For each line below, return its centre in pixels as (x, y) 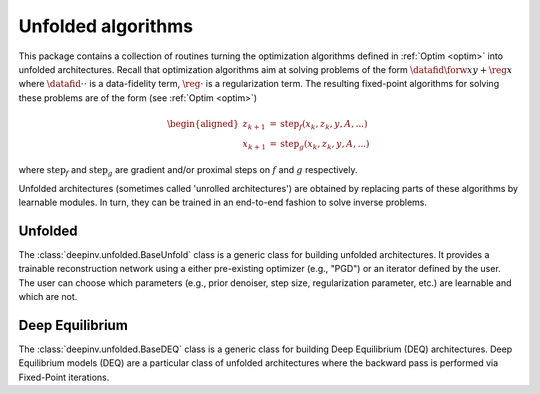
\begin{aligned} (203, 123)
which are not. (48, 297)
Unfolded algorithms (106, 26)
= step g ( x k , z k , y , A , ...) (319, 145)
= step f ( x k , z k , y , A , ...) (318, 125)
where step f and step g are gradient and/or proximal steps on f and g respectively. (188, 171)
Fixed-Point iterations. (64, 377)
